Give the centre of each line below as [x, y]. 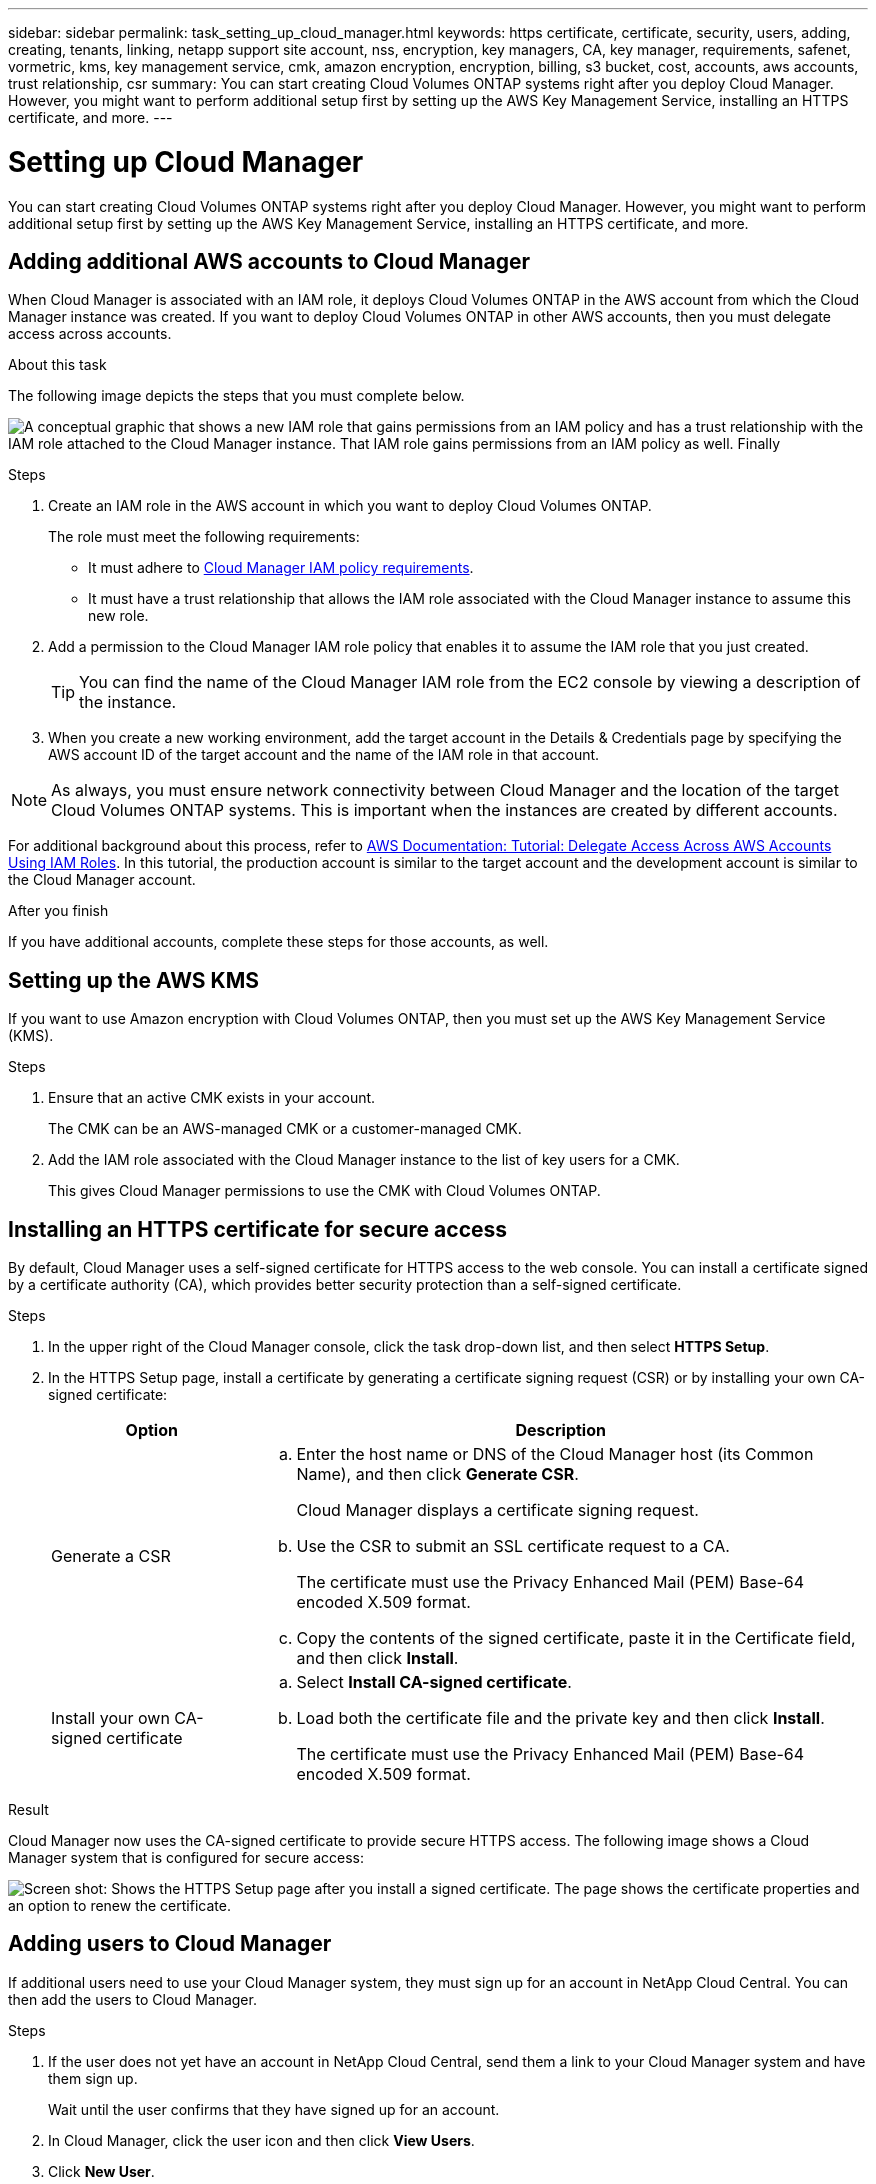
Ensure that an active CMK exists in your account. [212, 1098]
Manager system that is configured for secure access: [186, 1858]
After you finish [58, 911]
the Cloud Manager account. [102, 880]
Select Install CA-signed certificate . [434, 1682]
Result [28, 1810]
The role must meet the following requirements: [204, 537]
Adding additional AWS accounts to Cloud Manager [269, 261]
